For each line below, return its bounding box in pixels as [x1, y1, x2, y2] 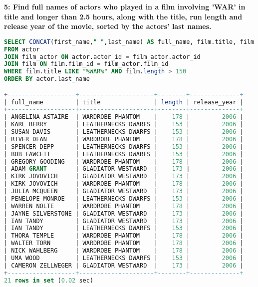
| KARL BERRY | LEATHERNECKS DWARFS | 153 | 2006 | [4, 121, 244, 128]
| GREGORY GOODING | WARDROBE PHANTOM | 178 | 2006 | [4, 158, 244, 165]
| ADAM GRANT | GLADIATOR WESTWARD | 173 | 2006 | [4, 165, 244, 173]
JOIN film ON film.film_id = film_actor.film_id [4, 60, 169, 68]
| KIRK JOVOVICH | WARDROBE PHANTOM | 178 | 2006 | [4, 180, 244, 188]
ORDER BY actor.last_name [4, 75, 90, 83]
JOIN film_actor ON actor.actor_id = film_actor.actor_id [4, 53, 201, 60]
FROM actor [4, 45, 40, 53]
